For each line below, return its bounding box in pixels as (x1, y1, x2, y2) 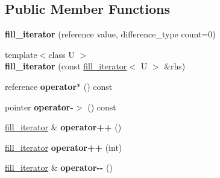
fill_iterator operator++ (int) (5, 141, 122, 153)
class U (48, 48, 75, 60)
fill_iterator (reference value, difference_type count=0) (5, 28, 216, 40)
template (5, 48, 37, 60)
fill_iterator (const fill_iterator (5, 60, 127, 72)
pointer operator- (5, 100, 74, 113)
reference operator (5, 80, 77, 92)
